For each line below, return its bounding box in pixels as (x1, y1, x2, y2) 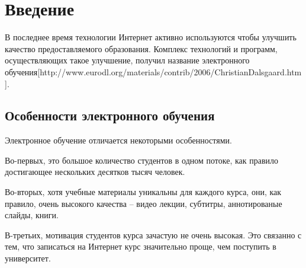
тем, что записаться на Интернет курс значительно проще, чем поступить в (5, 240, 276, 253)
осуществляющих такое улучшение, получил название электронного (5, 54, 250, 66)
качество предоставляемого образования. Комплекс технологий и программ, (5, 42, 278, 55)
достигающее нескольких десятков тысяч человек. (5, 165, 185, 178)
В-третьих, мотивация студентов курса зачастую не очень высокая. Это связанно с (5, 228, 302, 241)
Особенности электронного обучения (5, 106, 215, 125)
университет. (5, 252, 51, 264)
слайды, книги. (5, 209, 59, 221)
